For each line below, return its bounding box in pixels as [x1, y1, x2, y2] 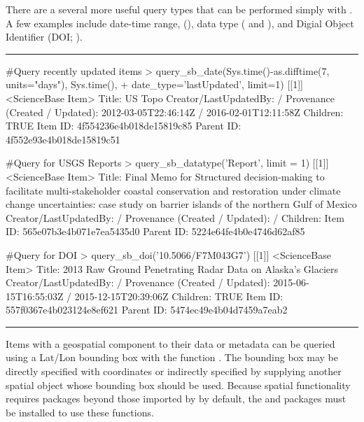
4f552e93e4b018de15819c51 [6, 132, 120, 146]
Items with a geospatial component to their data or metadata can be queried [6, 336, 335, 351]
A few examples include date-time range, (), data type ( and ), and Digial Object [6, 15, 354, 30]
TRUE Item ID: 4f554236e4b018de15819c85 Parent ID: [6, 118, 241, 133]
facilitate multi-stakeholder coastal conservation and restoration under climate [6, 183, 341, 197]
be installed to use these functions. [6, 405, 154, 419]
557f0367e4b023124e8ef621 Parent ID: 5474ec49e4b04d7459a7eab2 [6, 302, 288, 317]
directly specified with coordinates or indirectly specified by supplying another [6, 364, 342, 379]
